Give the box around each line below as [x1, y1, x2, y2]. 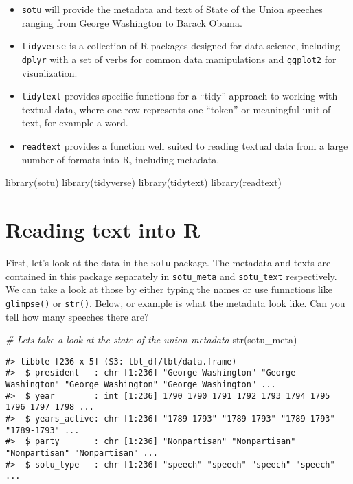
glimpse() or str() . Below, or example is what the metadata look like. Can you [5, 295, 345, 310]
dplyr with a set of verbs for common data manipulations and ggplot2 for [21, 51, 337, 66]
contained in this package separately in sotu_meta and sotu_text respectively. [5, 268, 337, 283]
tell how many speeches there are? [5, 309, 149, 323]
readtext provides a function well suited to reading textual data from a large [21, 139, 348, 152]
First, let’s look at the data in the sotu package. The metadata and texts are [5, 255, 331, 269]
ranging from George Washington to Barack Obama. [21, 15, 242, 30]
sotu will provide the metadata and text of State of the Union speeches [21, 2, 323, 16]
